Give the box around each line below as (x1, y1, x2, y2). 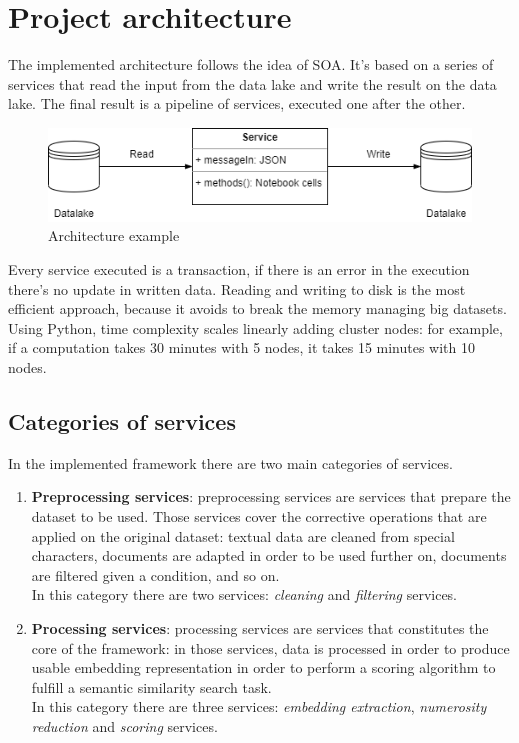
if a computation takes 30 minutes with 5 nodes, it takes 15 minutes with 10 (8, 337, 476, 358)
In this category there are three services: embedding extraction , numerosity (31, 696, 487, 717)
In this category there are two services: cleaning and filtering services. (31, 584, 458, 605)
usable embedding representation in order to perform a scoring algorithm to (31, 657, 496, 678)
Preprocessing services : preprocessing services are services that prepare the (31, 486, 511, 507)
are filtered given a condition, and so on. (31, 564, 280, 585)
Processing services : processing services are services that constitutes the (31, 617, 489, 638)
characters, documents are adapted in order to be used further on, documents (31, 545, 507, 566)
